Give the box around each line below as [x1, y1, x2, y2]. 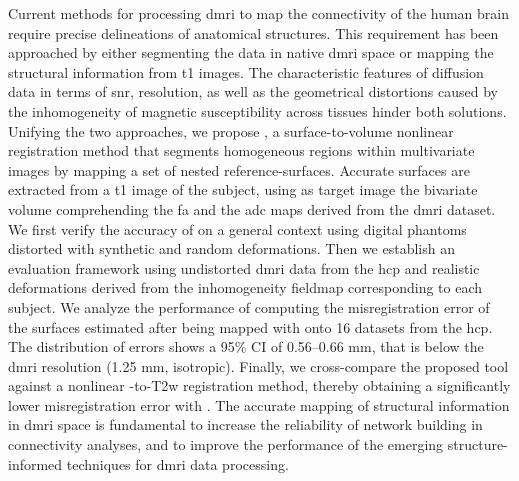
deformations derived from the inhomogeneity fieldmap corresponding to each [8, 277, 483, 298]
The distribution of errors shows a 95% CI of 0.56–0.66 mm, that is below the [8, 336, 484, 357]
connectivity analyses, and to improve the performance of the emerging [8, 434, 444, 455]
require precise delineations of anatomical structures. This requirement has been [8, 22, 499, 43]
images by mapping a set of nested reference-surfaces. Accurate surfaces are [8, 159, 470, 180]
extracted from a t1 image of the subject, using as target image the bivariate [8, 179, 478, 200]
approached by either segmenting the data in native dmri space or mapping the [8, 42, 494, 63]
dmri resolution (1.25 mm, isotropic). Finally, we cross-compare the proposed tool [8, 355, 509, 376]
